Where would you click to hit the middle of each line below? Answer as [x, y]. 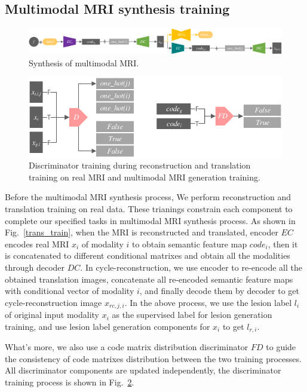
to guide [281, 347]
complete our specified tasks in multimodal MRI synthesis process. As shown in [150, 220]
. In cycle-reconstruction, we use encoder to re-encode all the [191, 267]
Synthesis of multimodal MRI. [84, 62]
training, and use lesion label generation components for [108, 326]
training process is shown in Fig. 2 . [70, 382]
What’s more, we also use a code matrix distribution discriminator [127, 347]
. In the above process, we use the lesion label [208, 302]
